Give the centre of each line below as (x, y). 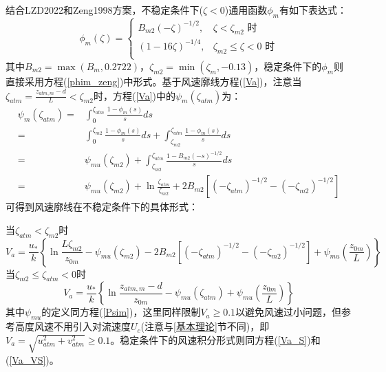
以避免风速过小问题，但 (289, 312)
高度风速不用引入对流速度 (73, 326)
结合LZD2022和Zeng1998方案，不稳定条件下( (104, 10)
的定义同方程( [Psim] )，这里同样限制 (121, 312)
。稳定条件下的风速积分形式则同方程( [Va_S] (209, 339)
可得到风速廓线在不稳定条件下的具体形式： (102, 207)
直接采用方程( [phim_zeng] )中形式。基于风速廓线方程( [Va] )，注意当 (154, 81)
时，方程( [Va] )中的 (134, 95)
